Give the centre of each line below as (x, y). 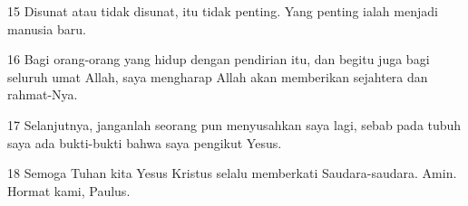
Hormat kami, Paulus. (69, 190)
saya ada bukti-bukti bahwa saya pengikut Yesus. (145, 142)
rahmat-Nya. (43, 94)
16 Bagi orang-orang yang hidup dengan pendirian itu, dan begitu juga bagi (219, 59)
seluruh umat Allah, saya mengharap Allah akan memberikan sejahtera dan (218, 76)
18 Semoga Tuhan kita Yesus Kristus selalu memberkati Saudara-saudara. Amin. (232, 173)
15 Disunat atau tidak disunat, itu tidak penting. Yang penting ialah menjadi (223, 11)
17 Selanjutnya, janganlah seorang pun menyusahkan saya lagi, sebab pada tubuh (234, 124)
